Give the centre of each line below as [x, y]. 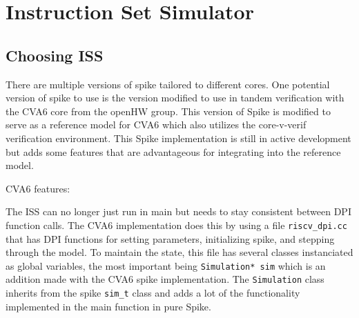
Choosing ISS [55, 55]
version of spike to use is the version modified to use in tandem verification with [175, 98]
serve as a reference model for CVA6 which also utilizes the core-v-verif [156, 125]
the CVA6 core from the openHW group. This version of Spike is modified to [168, 111]
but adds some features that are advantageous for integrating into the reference [173, 151]
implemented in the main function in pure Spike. [108, 306]
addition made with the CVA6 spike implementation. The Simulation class [165, 279]
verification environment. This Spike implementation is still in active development [178, 138]
